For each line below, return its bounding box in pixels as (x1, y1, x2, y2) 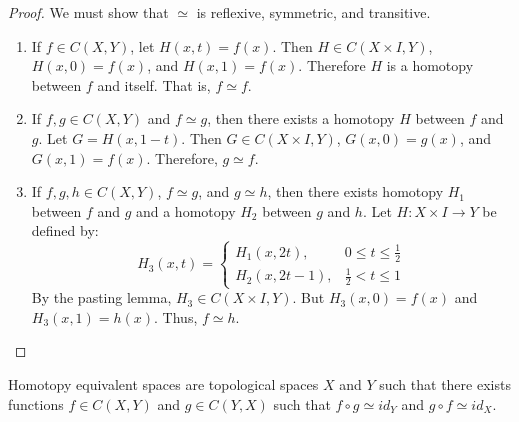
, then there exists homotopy (267, 181, 444, 202)
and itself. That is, (97, 74, 211, 95)
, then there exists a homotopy (207, 108, 395, 129)
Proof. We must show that (8, 2, 169, 22)
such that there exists (379, 373, 511, 394)
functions (8, 393, 64, 414)
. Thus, (154, 306, 198, 327)
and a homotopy (135, 200, 236, 221)
